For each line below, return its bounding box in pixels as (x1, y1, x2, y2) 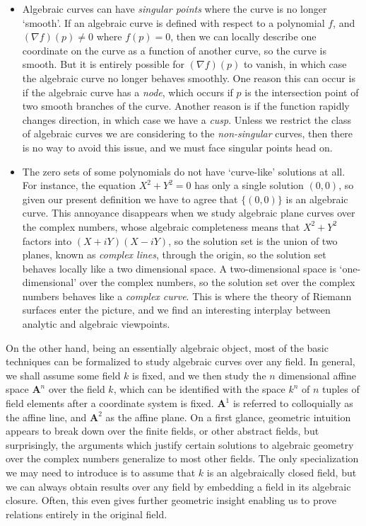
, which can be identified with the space (113, 382, 285, 396)
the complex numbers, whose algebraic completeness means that (22, 219, 300, 234)
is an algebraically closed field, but (206, 465, 357, 479)
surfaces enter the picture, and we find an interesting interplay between (22, 302, 331, 317)
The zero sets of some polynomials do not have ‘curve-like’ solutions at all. (22, 164, 346, 178)
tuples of (322, 382, 360, 396)
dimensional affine (278, 367, 357, 382)
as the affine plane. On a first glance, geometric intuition (105, 409, 351, 424)
